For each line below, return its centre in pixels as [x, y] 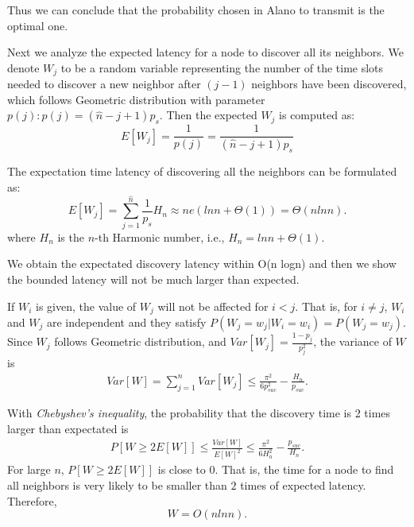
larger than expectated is [68, 428]
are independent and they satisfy [126, 322]
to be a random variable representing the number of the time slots [222, 67]
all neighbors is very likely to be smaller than [117, 484]
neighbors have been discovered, [329, 84]
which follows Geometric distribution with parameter [136, 99]
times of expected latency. [303, 484]
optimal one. [38, 25]
